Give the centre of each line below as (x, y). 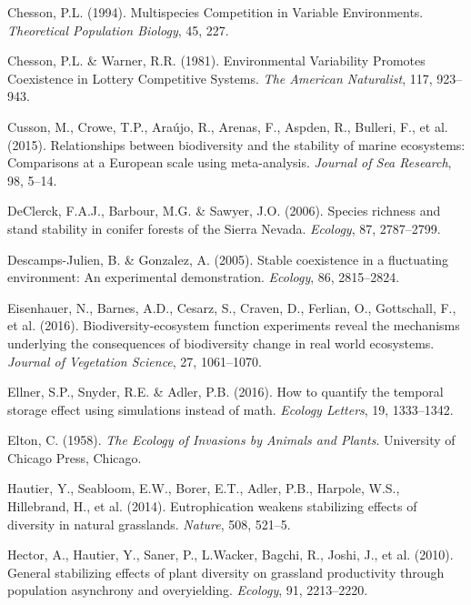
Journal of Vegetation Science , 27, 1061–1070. (135, 361)
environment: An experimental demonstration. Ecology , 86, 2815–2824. (204, 277)
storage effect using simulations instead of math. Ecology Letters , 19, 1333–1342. (230, 409)
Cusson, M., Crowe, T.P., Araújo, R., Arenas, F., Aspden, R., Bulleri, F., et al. (228, 126)
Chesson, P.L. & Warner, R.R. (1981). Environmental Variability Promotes (216, 60)
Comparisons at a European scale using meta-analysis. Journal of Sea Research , (230, 162)
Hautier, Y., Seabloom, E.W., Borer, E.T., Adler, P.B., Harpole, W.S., (204, 488)
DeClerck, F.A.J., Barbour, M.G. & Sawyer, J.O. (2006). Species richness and (224, 211)
